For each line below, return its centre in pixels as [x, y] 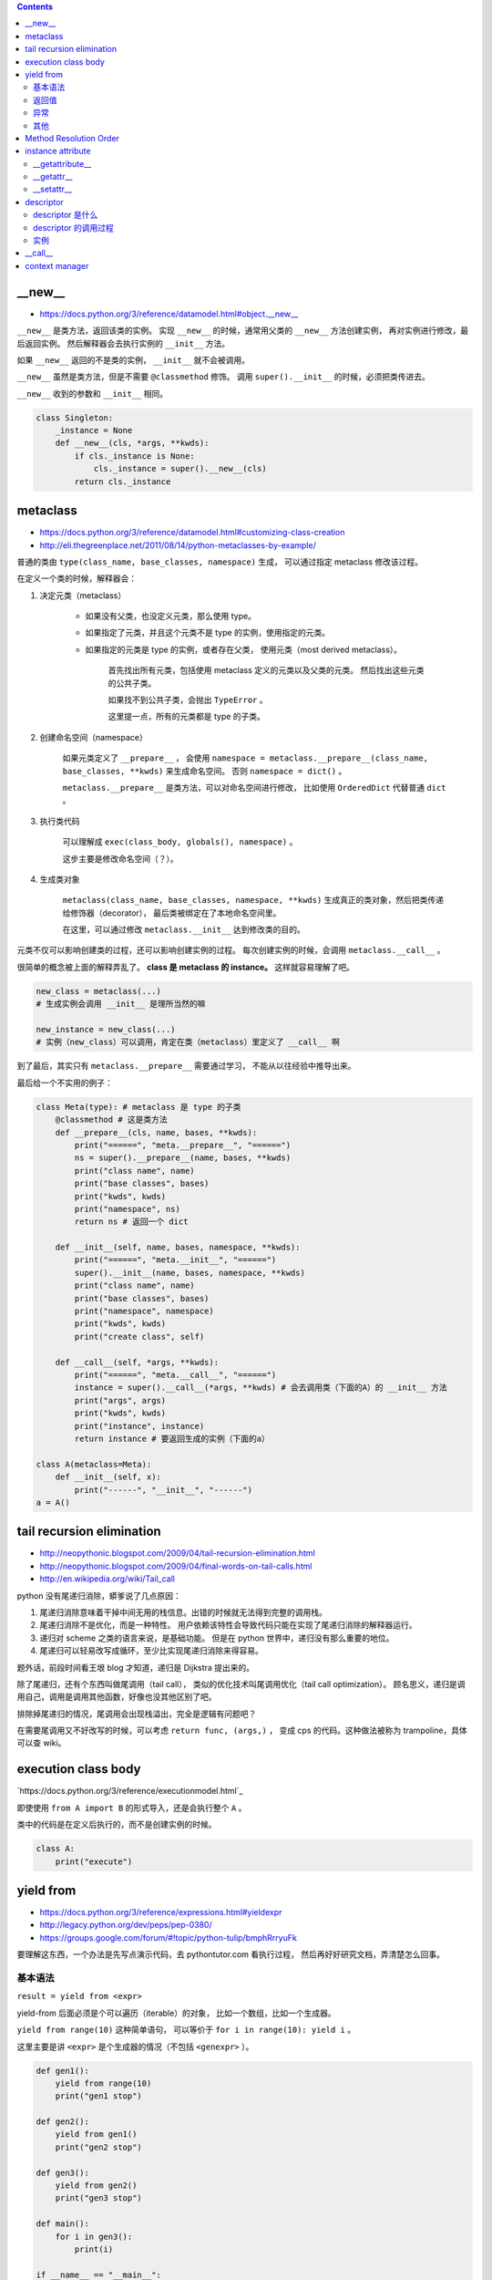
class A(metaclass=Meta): [94, 1464]
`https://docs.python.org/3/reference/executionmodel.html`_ [130, 1791]
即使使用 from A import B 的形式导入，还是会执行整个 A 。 [132, 1808]
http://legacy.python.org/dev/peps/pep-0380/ [126, 1925]
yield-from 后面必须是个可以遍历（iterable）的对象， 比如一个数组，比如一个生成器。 [176, 2013]
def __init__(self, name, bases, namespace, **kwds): [178, 1248]
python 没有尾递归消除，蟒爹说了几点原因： [99, 1595]
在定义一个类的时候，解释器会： [77, 578]
